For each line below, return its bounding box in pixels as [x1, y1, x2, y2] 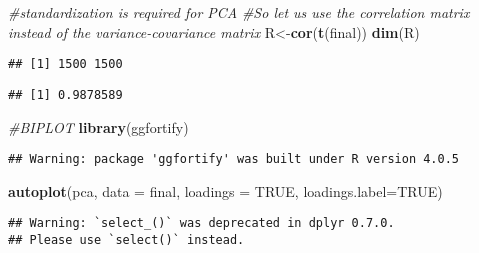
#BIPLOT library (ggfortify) [8, 116, 189, 137]
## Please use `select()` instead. [8, 233, 245, 247]
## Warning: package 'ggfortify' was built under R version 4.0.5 [8, 152, 460, 167]
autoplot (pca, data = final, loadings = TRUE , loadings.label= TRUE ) [8, 180, 443, 201]
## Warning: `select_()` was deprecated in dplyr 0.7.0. [8, 216, 395, 231]
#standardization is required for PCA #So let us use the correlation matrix [8, 2, 470, 22]
